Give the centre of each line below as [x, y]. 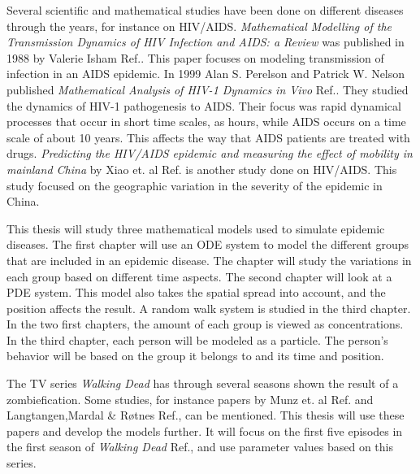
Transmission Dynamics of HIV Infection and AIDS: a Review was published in [206, 42]
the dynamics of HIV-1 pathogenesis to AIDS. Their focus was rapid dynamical [204, 105]
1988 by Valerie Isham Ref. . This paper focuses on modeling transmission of [195, 57]
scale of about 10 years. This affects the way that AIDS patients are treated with [208, 137]
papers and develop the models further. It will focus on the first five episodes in [205, 431]
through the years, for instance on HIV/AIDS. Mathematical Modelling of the [199, 26]
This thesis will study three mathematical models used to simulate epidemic [196, 228]
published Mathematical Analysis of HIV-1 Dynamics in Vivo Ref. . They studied [208, 89]
